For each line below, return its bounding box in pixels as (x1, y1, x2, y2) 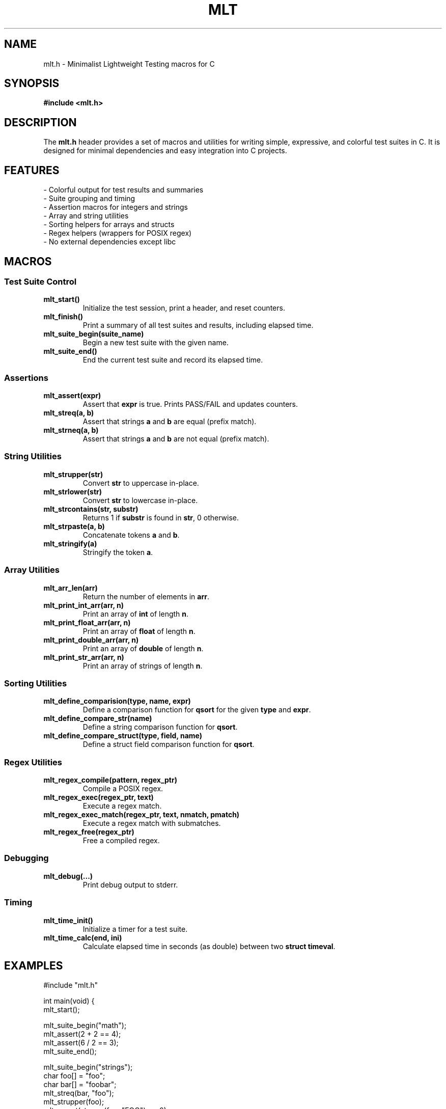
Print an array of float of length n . (82, 626, 196, 635)
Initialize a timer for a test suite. (82, 924, 188, 933)
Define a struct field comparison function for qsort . (82, 740, 255, 749)
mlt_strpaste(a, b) (43, 521, 105, 531)
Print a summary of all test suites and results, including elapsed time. (82, 321, 314, 330)
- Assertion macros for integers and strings (43, 203, 188, 212)
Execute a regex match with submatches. (82, 819, 221, 828)
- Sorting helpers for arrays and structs (43, 220, 175, 229)
